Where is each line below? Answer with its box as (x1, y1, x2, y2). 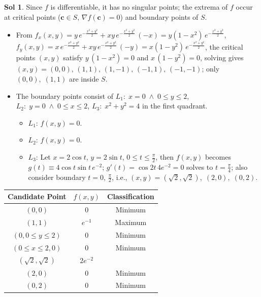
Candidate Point (8, 191, 67, 202)
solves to (186, 161, 213, 172)
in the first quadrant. (142, 100, 208, 111)
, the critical (205, 41, 243, 52)
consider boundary (28, 171, 86, 182)
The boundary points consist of (16, 90, 114, 101)
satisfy (63, 52, 83, 63)
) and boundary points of (120, 11, 199, 22)
